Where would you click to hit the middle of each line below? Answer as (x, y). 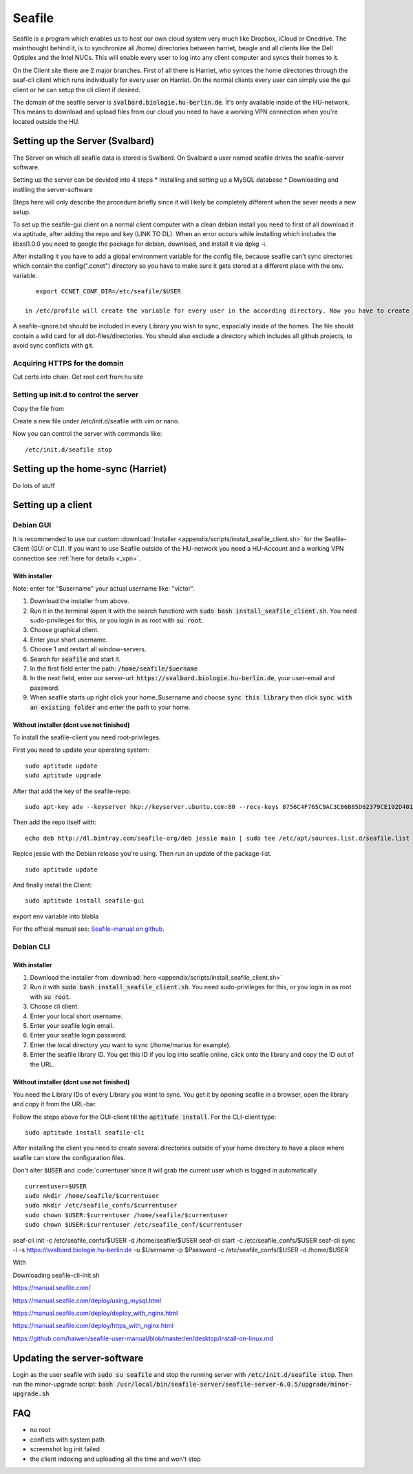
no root (40, 1430)
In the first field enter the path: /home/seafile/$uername (114, 668)
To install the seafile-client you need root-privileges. (87, 737)
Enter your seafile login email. (72, 1025)
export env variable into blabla (56, 916)
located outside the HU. (46, 121)
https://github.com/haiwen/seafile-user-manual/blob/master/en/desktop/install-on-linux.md (143, 1338)
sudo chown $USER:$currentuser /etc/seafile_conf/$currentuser (134, 1225)
